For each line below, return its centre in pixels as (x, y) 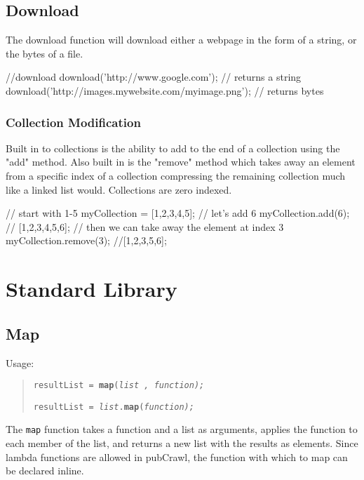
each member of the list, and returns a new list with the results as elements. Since (182, 443)
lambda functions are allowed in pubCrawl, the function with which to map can (177, 456)
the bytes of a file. (45, 53)
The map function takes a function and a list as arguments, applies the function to (182, 429)
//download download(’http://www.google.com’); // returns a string (154, 77)
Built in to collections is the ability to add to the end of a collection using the (173, 148)
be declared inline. (45, 471)
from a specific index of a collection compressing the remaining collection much (176, 175)
